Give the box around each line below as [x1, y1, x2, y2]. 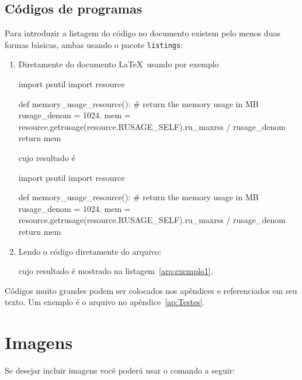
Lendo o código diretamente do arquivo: [18, 245, 161, 257]
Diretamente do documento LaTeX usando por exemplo [18, 58, 219, 70]
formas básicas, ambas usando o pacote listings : [5, 38, 183, 50]
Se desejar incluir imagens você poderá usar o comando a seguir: [5, 364, 235, 376]
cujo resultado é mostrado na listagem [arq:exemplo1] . [18, 265, 213, 277]
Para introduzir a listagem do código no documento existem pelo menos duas [5, 27, 280, 39]
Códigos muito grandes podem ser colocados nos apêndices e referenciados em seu [5, 284, 297, 296]
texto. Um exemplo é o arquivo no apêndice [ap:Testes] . [5, 296, 205, 308]
